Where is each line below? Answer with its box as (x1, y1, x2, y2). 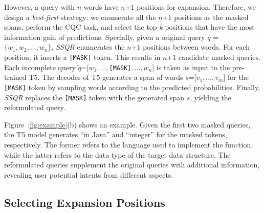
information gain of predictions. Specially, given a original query (4, 31, 205, 42)
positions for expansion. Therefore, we (137, 2, 256, 12)
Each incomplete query (4, 61, 76, 72)
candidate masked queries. (178, 51, 260, 62)
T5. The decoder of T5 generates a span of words (29, 72, 183, 82)
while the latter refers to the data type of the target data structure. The (4, 149, 231, 160)
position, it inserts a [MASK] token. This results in (4, 51, 161, 62)
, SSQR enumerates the (51, 41, 125, 52)
